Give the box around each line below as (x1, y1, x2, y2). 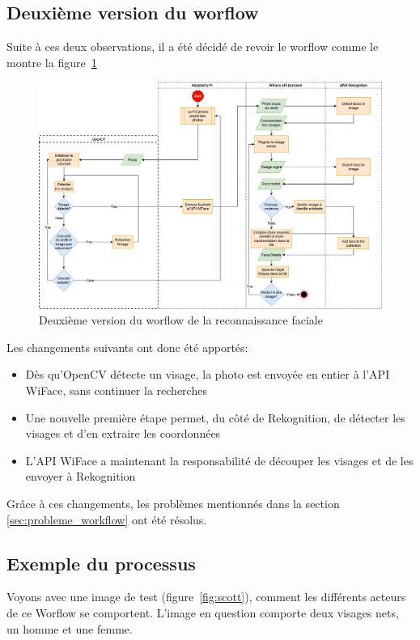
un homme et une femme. (6, 620, 133, 637)
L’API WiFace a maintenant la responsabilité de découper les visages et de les (25, 451, 414, 468)
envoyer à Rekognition (25, 468, 136, 485)
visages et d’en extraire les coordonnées (25, 425, 221, 442)
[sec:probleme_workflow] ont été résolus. (6, 511, 207, 528)
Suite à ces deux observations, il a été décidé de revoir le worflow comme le (6, 38, 379, 55)
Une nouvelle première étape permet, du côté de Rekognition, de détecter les (25, 409, 405, 426)
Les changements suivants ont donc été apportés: (6, 338, 248, 355)
